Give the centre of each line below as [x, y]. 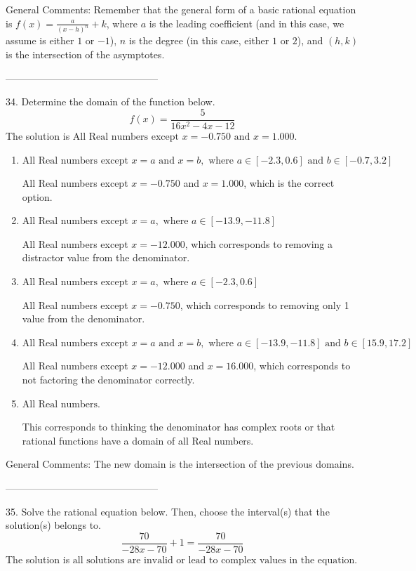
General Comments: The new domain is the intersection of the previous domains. [180, 464]
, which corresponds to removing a [259, 243]
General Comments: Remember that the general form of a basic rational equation [181, 9]
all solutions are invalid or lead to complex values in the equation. [215, 560]
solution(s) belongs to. [53, 525]
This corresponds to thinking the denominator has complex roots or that [179, 427]
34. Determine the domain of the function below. [110, 101]
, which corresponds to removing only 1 [264, 304]
